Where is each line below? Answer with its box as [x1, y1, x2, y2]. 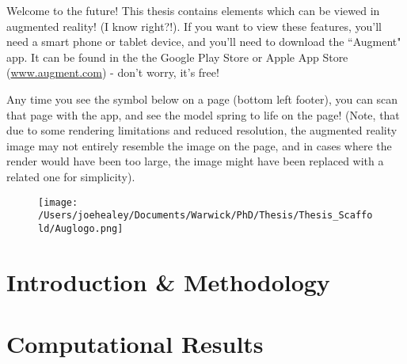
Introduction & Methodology [6, 265, 330, 298]
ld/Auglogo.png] [38, 222, 124, 234]
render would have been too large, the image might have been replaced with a [6, 153, 384, 169]
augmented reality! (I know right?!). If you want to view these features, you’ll [6, 17, 382, 34]
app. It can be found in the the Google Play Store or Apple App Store [6, 48, 348, 65]
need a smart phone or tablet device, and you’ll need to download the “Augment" [6, 33, 401, 50]
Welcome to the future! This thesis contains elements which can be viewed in [6, 2, 380, 18]
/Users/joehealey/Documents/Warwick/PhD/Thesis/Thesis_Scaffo [38, 210, 373, 222]
